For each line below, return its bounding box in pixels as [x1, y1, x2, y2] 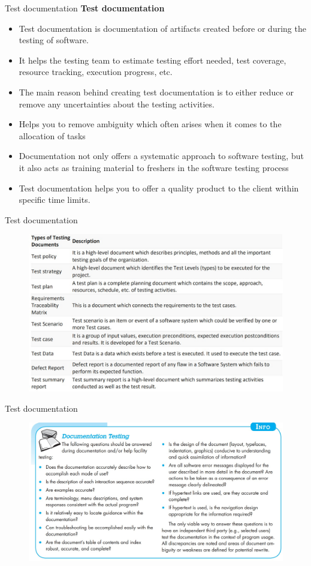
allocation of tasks [19, 129, 86, 142]
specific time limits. [19, 193, 90, 206]
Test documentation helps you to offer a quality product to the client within [19, 181, 299, 194]
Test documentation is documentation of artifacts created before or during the [19, 22, 306, 34]
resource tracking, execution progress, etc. [19, 65, 173, 78]
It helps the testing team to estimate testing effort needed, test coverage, [19, 53, 286, 66]
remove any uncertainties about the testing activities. [19, 97, 215, 110]
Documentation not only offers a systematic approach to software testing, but [19, 149, 304, 162]
